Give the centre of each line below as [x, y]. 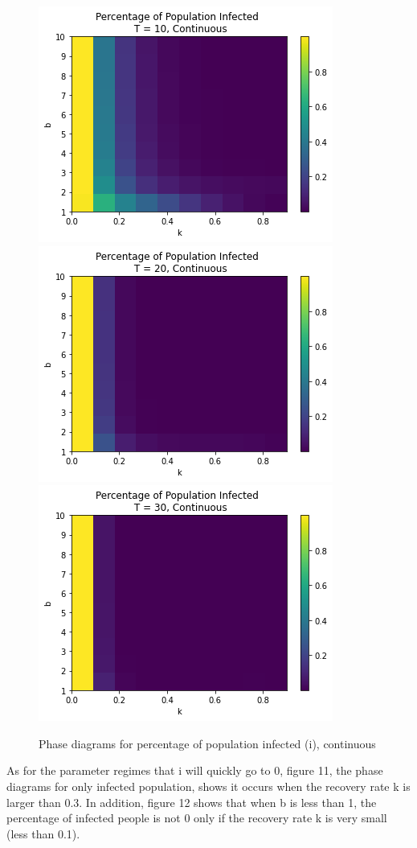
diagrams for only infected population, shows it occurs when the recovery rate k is [208, 786]
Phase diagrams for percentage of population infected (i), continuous [207, 743]
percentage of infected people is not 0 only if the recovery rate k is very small [197, 818]
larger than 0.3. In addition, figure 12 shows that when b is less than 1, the [192, 802]
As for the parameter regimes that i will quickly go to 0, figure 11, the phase [195, 770]
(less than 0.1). [43, 833]
